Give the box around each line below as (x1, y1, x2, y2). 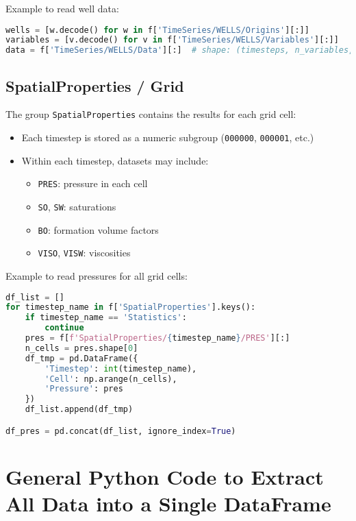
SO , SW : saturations (38, 199, 116, 213)
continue (44, 323, 84, 333)
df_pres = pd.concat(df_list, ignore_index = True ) (5, 426, 236, 436)
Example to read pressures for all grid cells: (5, 268, 188, 282)
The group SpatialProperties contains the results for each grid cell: (5, 107, 296, 121)
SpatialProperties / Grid (5, 75, 184, 96)
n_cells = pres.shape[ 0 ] (25, 343, 138, 353)
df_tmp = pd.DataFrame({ (25, 353, 138, 363)
